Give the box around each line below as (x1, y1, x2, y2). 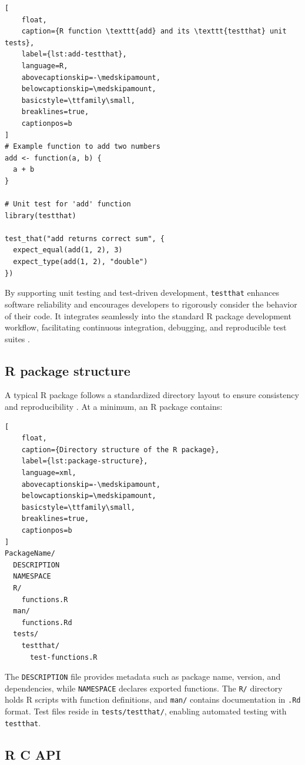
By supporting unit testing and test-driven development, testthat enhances (5, 286, 279, 299)
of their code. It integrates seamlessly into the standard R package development (5, 309, 291, 322)
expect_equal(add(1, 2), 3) (13, 246, 123, 255)
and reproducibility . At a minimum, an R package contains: (5, 400, 223, 413)
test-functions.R (29, 653, 98, 662)
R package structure (5, 361, 130, 379)
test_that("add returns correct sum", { (5, 234, 165, 243)
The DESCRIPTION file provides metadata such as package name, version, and (5, 670, 281, 683)
